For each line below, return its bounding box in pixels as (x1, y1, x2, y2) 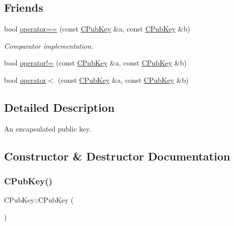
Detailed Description (4, 99, 115, 115)
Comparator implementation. (4, 40, 94, 51)
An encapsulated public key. (4, 123, 91, 134)
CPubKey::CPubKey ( (4, 195, 74, 205)
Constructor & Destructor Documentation (4, 148, 230, 164)
